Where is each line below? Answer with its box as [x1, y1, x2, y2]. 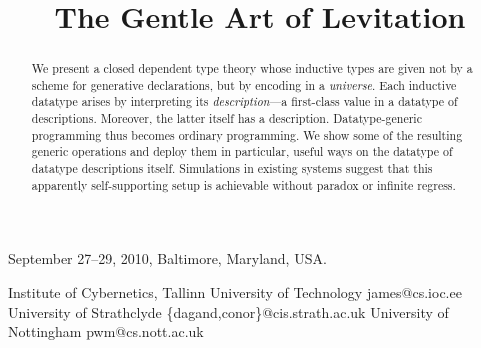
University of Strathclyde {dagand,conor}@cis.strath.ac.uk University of [8, 301, 449, 322]
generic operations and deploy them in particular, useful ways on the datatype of [31, 143, 453, 160]
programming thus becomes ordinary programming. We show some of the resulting [31, 126, 463, 143]
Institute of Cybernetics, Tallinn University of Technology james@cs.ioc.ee [8, 282, 462, 303]
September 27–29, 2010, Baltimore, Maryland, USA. [8, 248, 327, 269]
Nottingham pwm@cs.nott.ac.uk [8, 321, 204, 342]
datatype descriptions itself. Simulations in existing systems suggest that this [31, 160, 433, 177]
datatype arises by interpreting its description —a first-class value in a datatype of [31, 93, 458, 110]
